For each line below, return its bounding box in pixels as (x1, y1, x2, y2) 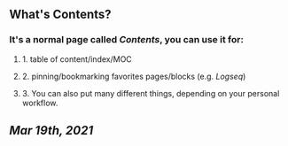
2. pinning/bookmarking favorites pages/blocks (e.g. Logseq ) (21, 71, 246, 81)
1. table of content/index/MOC (21, 53, 133, 65)
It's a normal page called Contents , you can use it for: (9, 34, 244, 46)
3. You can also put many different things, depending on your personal (21, 88, 280, 98)
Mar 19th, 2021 (9, 123, 94, 138)
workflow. (21, 97, 58, 108)
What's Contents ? (9, 7, 113, 22)
